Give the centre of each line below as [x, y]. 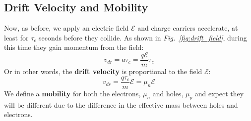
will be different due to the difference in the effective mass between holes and [121, 104]
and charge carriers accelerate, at [188, 28]
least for [16, 37]
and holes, [168, 93]
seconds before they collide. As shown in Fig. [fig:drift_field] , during [143, 37]
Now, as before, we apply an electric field [66, 28]
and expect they [219, 93]
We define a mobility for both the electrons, [72, 93]
